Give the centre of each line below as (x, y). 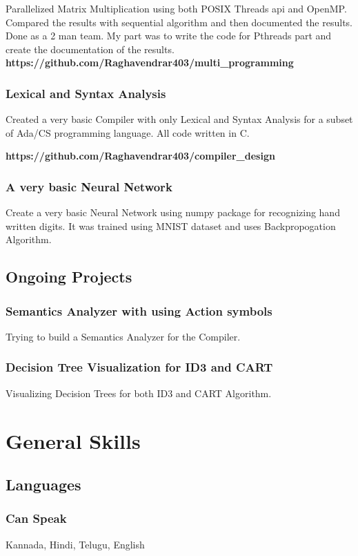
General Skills (73, 440)
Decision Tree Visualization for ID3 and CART (139, 367)
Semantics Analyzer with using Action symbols (139, 310)
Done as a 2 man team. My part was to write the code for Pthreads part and (169, 36)
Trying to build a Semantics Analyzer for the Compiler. (123, 336)
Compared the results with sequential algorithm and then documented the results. (179, 22)
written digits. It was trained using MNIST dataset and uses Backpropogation (171, 226)
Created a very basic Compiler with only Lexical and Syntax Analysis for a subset (179, 119)
